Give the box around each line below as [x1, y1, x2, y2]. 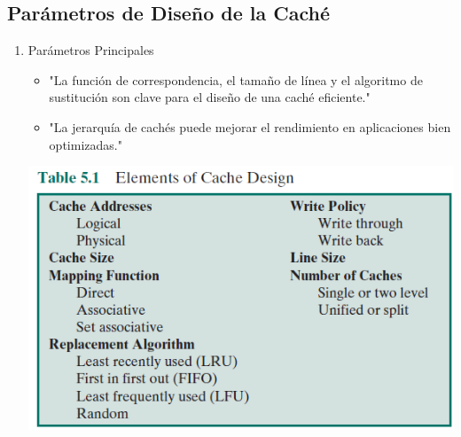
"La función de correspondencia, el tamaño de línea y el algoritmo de [49, 70, 423, 89]
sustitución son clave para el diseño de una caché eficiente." [49, 88, 371, 106]
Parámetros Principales [27, 41, 154, 59]
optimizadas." [49, 135, 122, 153]
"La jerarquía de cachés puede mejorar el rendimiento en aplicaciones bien [49, 117, 451, 136]
